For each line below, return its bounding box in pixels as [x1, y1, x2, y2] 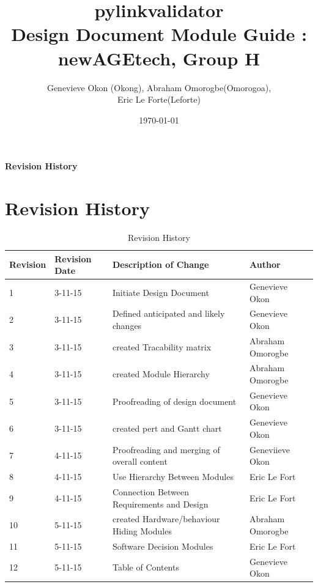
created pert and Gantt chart [112, 422, 222, 435]
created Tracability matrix [112, 340, 212, 353]
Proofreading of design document [112, 394, 237, 407]
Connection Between [112, 485, 189, 498]
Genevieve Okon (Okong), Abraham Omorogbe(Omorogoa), [46, 81, 272, 94]
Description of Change [112, 258, 209, 271]
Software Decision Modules [112, 539, 213, 552]
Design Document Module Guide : [11, 21, 307, 46]
